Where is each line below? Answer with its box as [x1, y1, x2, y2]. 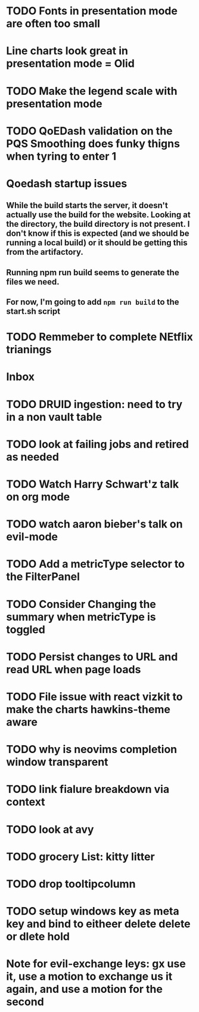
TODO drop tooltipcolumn [6, 877, 136, 890]
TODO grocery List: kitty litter [6, 850, 155, 863]
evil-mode [6, 530, 58, 544]
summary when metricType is [6, 610, 156, 624]
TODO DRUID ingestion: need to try [6, 397, 183, 411]
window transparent [6, 755, 108, 769]
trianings [6, 343, 52, 356]
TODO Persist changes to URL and [6, 650, 178, 664]
